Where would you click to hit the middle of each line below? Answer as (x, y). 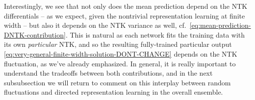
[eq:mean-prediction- (220, 25)
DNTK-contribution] (35, 34)
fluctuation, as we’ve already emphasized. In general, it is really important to (120, 63)
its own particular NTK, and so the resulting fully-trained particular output (118, 44)
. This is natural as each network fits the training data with (155, 34)
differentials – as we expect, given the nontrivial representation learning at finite (125, 15)
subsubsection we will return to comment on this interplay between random (117, 82)
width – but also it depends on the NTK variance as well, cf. (95, 25)
